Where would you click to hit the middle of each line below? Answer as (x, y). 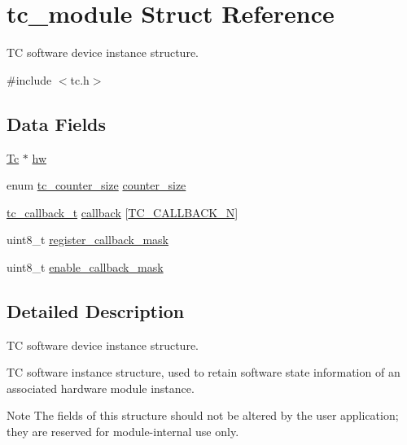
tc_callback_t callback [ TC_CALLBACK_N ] (123, 212)
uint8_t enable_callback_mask (85, 266)
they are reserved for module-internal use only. (123, 432)
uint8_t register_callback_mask (88, 240)
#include (29, 79)
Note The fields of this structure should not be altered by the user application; (203, 415)
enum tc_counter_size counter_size (96, 185)
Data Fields (57, 123)
